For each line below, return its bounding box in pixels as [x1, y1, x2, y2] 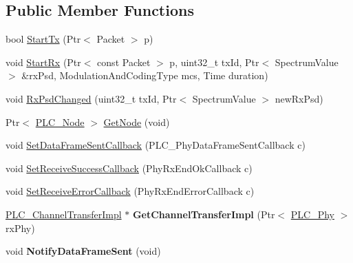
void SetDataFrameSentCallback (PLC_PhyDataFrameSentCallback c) [6, 138, 306, 152]
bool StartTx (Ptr [6, 32, 81, 46]
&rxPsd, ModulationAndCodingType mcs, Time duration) [21, 68, 268, 83]
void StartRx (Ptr [6, 54, 81, 69]
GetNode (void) [103, 114, 170, 129]
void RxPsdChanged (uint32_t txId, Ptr [6, 91, 177, 105]
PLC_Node [35, 114, 85, 129]
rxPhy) [6, 220, 35, 235]
